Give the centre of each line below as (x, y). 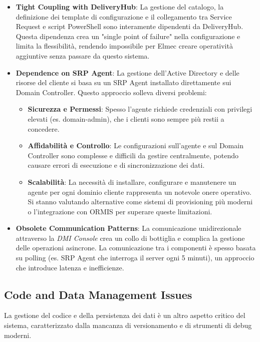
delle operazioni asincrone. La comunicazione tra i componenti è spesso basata (136, 248)
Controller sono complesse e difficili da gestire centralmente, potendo (133, 155)
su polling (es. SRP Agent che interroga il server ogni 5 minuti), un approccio (135, 258)
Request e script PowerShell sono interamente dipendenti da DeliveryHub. (129, 26)
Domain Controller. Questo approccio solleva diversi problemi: (111, 92)
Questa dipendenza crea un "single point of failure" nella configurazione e (128, 36)
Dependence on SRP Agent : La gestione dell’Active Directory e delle (127, 72)
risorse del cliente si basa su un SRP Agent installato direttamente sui (123, 82)
